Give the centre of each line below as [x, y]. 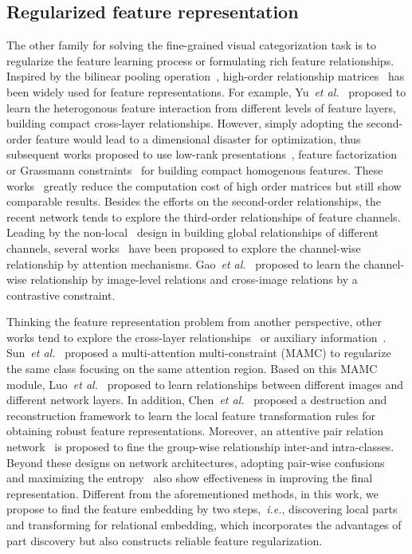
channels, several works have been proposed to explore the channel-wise [184, 248]
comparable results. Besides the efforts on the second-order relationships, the [194, 201]
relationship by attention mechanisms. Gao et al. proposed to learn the [183, 263]
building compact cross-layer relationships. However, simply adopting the [185, 123]
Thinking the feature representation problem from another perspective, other [194, 322]
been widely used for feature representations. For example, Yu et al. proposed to [206, 91]
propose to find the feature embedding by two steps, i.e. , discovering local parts [202, 509]
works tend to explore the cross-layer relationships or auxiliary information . [196, 337]
